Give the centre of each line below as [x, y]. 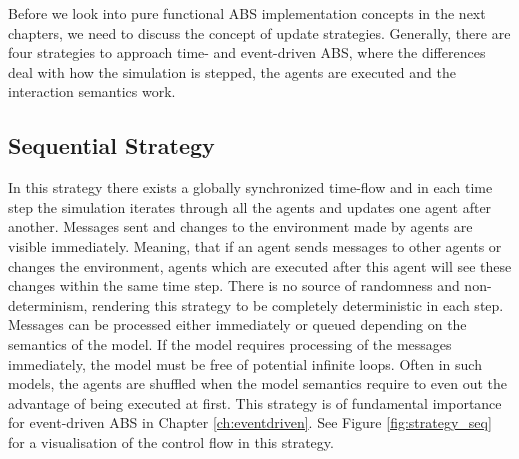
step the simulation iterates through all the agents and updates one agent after [250, 206]
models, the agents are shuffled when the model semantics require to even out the [257, 383]
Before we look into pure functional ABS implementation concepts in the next [247, 13]
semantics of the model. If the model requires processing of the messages [230, 343]
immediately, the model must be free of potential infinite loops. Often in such [245, 363]
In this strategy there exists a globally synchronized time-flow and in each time [250, 187]
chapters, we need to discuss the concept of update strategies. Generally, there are [259, 32]
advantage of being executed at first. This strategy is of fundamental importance [255, 402]
